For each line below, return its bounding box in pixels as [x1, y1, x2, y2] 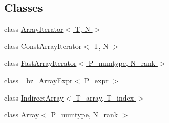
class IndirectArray [4, 92, 64, 103]
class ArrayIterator [4, 23, 64, 34]
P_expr [84, 75, 109, 85]
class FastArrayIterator [4, 58, 77, 68]
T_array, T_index [75, 92, 134, 103]
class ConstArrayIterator [4, 40, 82, 51]
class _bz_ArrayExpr [4, 75, 73, 85]
